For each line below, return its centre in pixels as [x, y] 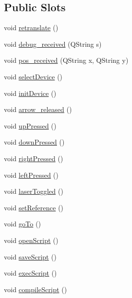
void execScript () [30, 273]
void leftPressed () [31, 175]
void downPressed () [34, 142]
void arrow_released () [38, 109]
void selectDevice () [33, 76]
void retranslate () [31, 28]
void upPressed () [30, 125]
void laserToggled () [34, 191]
